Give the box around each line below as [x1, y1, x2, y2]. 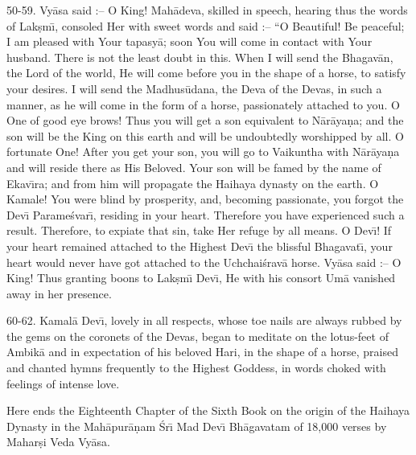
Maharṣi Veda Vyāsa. [6, 433, 110, 450]
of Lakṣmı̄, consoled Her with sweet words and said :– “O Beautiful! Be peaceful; [6, 17, 405, 34]
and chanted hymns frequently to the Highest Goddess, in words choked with [6, 359, 386, 376]
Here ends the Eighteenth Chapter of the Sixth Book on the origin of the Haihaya [6, 402, 410, 419]
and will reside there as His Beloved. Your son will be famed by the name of [6, 158, 381, 175]
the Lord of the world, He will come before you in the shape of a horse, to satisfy [6, 64, 406, 81]
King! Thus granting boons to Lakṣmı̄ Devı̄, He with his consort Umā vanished [6, 269, 396, 286]
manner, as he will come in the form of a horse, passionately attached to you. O [6, 96, 400, 113]
